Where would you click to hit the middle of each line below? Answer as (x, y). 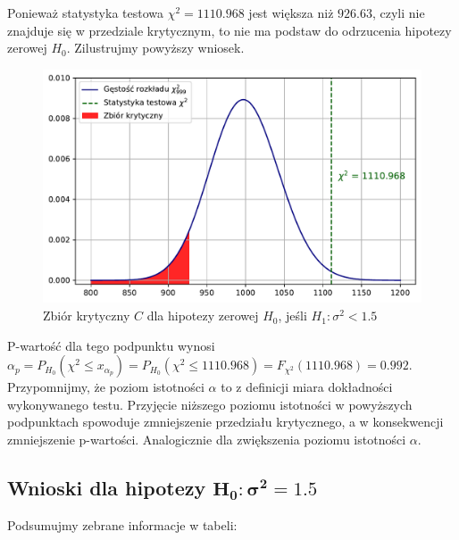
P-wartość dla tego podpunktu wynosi (111, 345)
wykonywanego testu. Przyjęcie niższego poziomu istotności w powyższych (210, 404)
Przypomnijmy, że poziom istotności (106, 387)
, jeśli (292, 316)
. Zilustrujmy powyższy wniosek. (155, 48)
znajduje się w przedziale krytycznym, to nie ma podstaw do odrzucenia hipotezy (229, 30)
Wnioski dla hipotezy (107, 488)
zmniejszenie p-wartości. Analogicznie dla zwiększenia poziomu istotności (207, 440)
